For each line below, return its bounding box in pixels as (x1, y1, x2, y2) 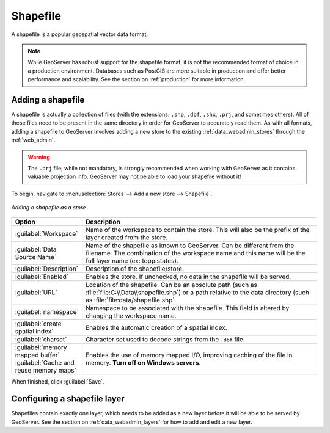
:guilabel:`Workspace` (15, 229, 78, 238)
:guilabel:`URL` (15, 288, 57, 296)
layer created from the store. (86, 233, 168, 241)
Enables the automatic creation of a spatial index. (86, 323, 227, 332)
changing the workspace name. (86, 311, 177, 320)
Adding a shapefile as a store (11, 204, 86, 211)
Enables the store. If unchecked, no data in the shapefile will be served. (86, 272, 291, 281)
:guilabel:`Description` (15, 264, 79, 273)
